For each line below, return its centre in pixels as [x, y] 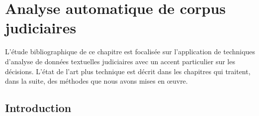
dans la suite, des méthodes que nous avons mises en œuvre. [96, 81]
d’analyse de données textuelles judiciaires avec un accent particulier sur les [120, 61]
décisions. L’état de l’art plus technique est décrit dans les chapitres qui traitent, [128, 71]
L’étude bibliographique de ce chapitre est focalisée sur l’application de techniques [130, 52]
